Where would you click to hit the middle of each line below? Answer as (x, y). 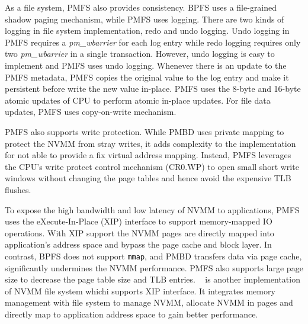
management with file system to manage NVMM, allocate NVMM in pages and (149, 302)
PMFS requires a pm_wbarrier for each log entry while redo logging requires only (153, 42)
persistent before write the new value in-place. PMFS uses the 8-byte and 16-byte (153, 89)
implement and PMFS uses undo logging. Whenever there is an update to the (146, 65)
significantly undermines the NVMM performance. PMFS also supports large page (154, 267)
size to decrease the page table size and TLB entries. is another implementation (153, 279)
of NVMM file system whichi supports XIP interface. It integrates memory (140, 291)
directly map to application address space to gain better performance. (131, 314)
